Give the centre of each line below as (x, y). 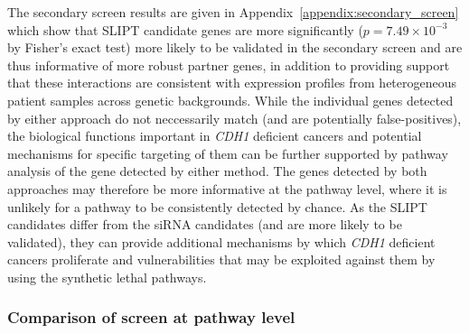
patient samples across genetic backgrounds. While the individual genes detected (230, 100)
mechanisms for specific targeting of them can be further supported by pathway (228, 153)
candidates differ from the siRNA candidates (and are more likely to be (205, 224)
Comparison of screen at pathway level (151, 317)
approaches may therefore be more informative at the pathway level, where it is (227, 188)
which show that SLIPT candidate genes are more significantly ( (185, 29)
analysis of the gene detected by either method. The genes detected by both (217, 171)
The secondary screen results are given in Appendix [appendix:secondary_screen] (233, 12)
